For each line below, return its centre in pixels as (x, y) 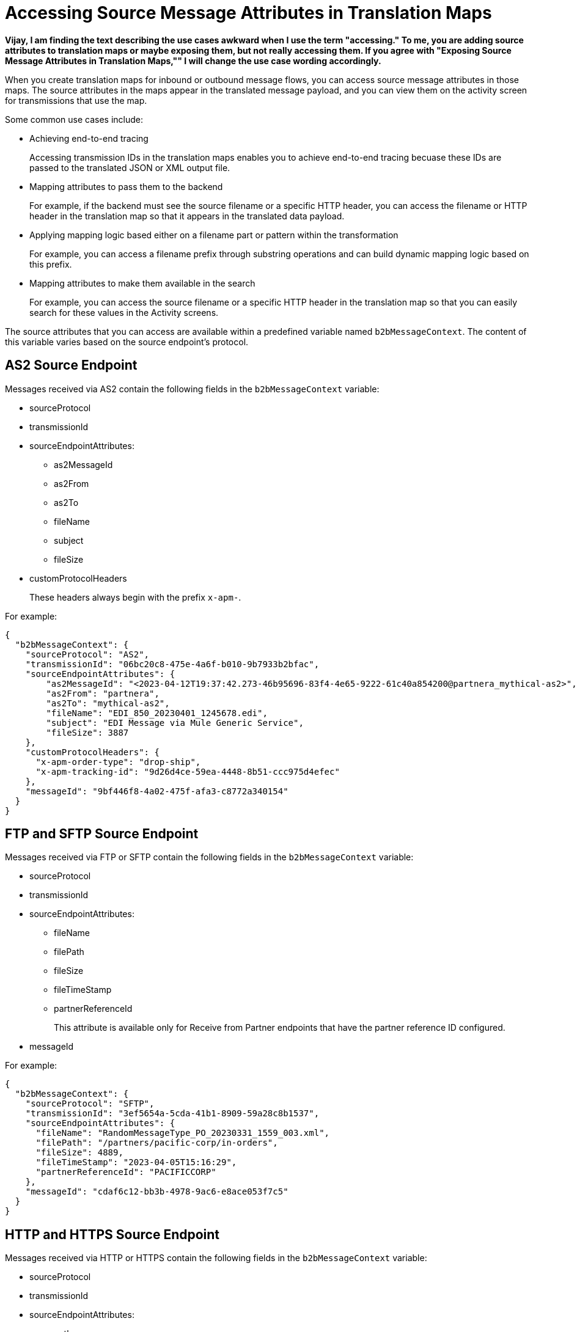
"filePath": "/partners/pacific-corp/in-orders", (157, 1143)
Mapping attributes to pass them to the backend (126, 186)
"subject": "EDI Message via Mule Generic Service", (175, 723)
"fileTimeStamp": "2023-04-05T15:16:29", (136, 1162)
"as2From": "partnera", (103, 693)
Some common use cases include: (74, 119)
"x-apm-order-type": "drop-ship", (118, 762)
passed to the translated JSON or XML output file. (130, 167)
